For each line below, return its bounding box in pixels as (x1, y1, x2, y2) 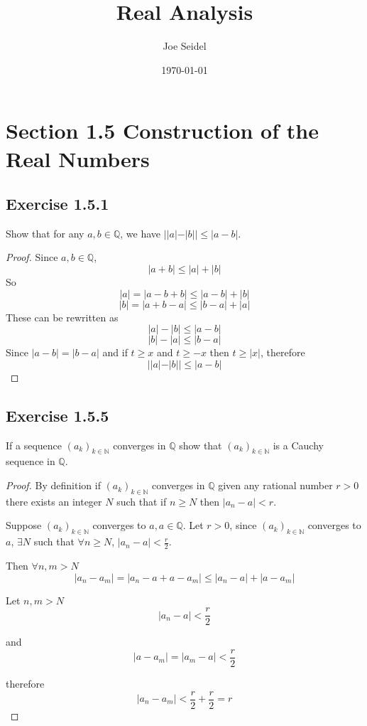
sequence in (6, 454, 55, 469)
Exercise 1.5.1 (6, 193, 109, 215)
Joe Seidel (163, 38, 207, 53)
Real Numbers (6, 144, 150, 173)
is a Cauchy (273, 437, 324, 452)
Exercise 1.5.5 (6, 404, 109, 426)
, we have (120, 225, 161, 240)
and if (102, 345, 128, 360)
